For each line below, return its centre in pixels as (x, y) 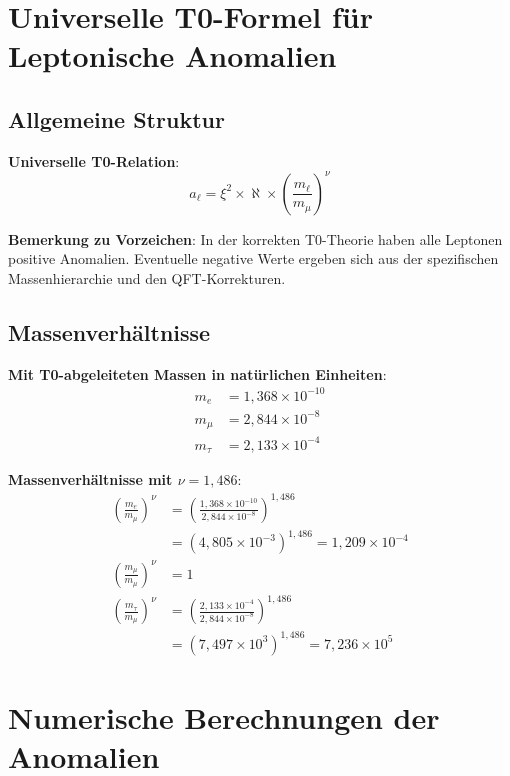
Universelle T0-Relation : (94, 160)
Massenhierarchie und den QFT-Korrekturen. (147, 278)
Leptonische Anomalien (172, 55)
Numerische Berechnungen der (224, 716)
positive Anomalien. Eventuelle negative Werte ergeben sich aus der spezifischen (253, 258)
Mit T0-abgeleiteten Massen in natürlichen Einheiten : (197, 373)
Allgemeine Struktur (116, 118)
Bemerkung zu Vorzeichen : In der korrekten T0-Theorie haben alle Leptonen (255, 238)
